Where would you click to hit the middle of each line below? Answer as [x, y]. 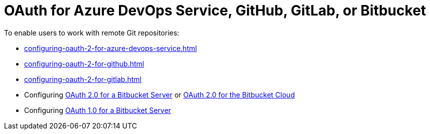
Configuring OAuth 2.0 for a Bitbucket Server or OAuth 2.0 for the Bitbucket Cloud [160, 94]
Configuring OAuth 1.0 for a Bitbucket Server [98, 110]
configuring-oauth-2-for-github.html [84, 63]
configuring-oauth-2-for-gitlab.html [83, 79]
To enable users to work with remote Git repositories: [92, 32]
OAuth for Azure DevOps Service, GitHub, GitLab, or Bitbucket [215, 10]
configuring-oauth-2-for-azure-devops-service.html [111, 48]
